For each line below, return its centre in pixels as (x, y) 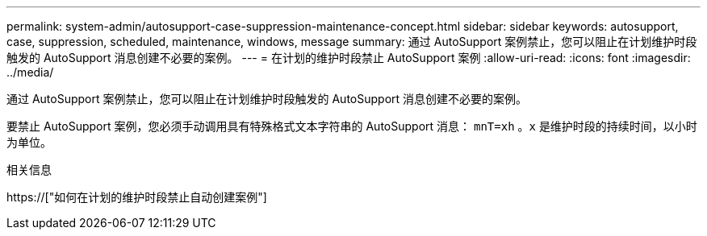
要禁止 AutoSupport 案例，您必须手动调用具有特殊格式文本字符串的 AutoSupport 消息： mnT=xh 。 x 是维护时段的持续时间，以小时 (352, 126)
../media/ (30, 72)
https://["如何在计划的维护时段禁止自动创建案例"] (137, 197)
